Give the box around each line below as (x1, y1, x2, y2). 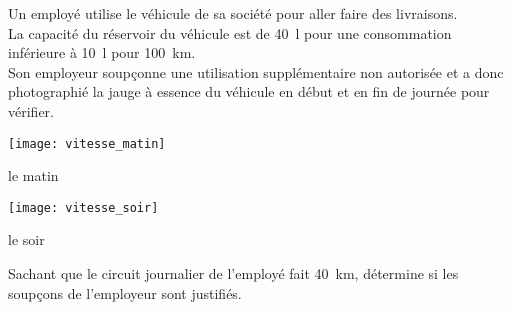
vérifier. (8, 100, 54, 121)
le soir (8, 229, 45, 250)
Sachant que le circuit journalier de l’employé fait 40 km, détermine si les (8, 263, 459, 284)
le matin (8, 165, 59, 186)
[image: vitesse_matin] (8, 136, 166, 151)
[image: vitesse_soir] (8, 200, 159, 215)
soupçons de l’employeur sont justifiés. (8, 282, 242, 303)
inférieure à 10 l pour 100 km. (8, 42, 196, 63)
